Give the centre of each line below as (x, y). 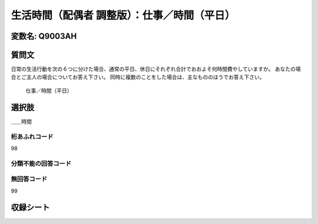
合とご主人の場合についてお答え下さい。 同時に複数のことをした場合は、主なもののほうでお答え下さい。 (138, 77)
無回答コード (29, 179)
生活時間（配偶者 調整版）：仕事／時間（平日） (123, 15)
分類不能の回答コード (41, 163)
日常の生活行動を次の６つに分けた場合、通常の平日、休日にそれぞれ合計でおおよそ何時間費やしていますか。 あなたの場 (156, 69)
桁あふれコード (32, 136)
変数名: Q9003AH (44, 36)
